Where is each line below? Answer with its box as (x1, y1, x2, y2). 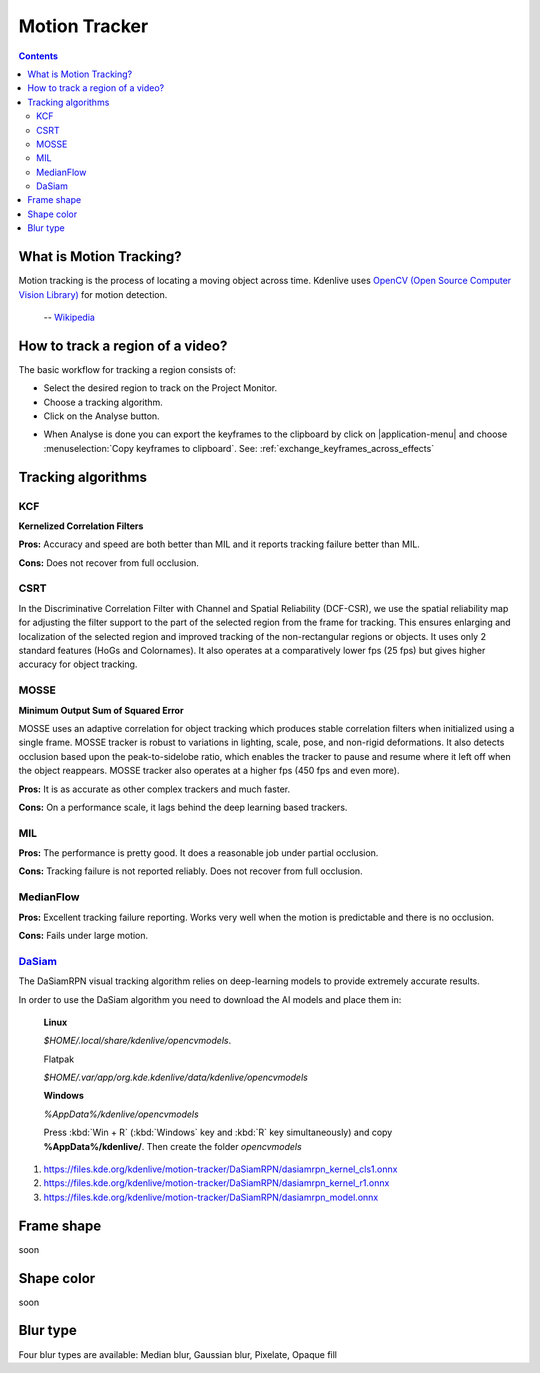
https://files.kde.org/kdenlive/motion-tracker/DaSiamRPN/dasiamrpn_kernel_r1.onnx (43, 1177, 390, 1189)
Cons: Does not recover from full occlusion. (18, 556, 200, 569)
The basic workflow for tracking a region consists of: (18, 363, 237, 375)
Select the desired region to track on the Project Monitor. (43, 382, 278, 394)
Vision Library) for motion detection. (18, 288, 168, 300)
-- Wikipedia (43, 311, 95, 323)
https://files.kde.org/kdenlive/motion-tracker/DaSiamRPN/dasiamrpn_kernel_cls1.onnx (43, 1163, 398, 1175)
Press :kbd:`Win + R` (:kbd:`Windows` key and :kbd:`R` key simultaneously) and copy (43, 1126, 393, 1139)
